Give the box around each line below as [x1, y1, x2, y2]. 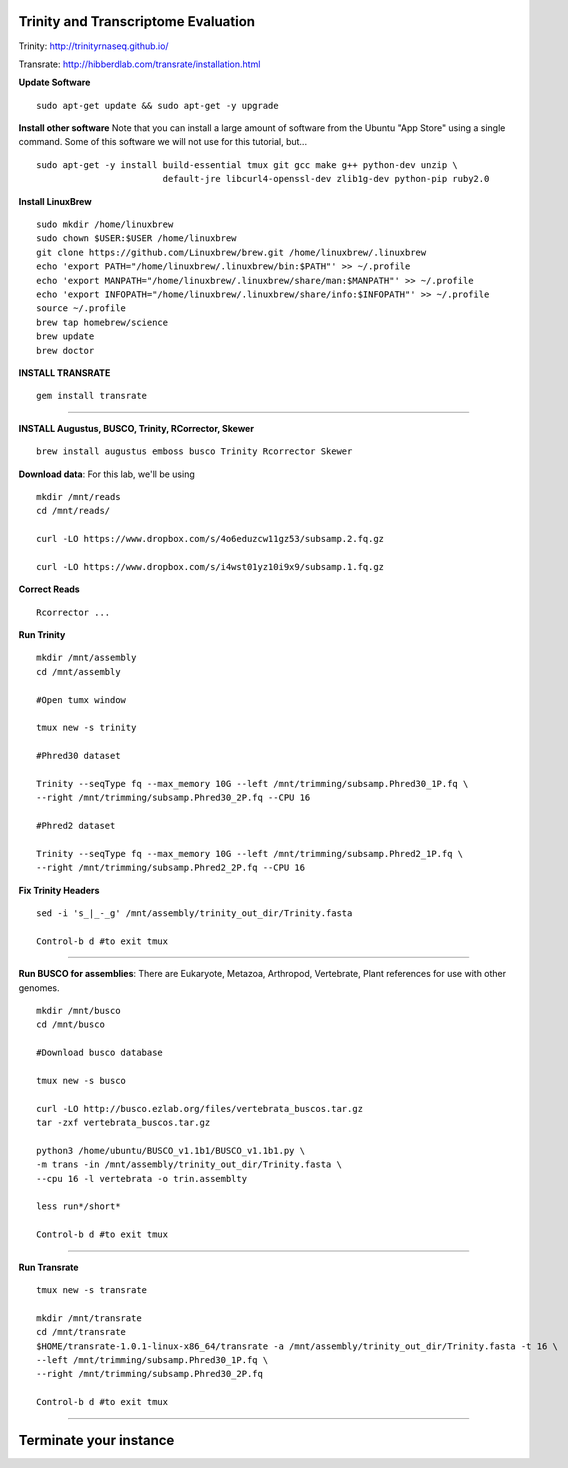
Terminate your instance [18, 1431, 175, 1449]
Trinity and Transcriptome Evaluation [18, 13, 255, 30]
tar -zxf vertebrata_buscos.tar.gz [36, 1117, 211, 1129]
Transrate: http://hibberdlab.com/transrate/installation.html [18, 58, 261, 70]
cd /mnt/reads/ [36, 505, 111, 517]
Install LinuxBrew [18, 195, 92, 207]
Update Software [18, 76, 91, 89]
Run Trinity [18, 629, 66, 641]
